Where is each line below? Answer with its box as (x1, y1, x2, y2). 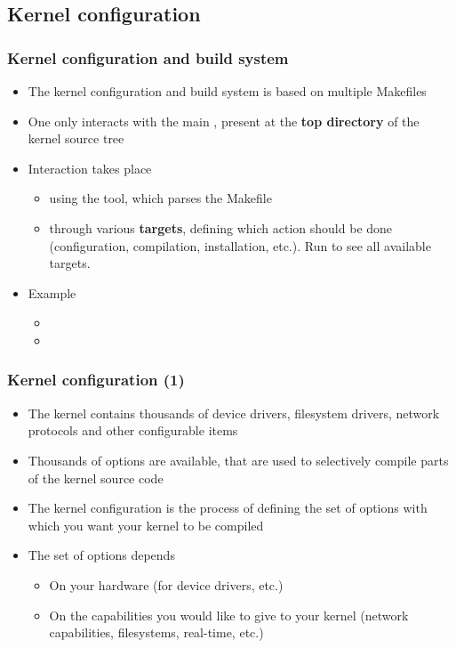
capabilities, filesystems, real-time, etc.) (49, 623, 264, 642)
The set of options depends (28, 546, 175, 564)
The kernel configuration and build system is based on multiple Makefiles (28, 82, 427, 100)
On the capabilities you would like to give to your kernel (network (49, 605, 409, 624)
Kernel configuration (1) (7, 369, 185, 391)
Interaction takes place (28, 158, 152, 177)
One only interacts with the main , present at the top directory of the (28, 111, 420, 130)
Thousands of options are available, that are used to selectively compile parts (28, 450, 449, 469)
